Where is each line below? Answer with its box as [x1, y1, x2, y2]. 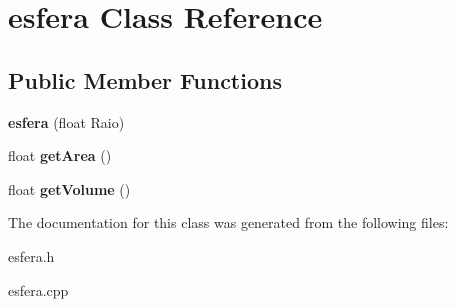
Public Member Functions [8, 64, 282, 95]
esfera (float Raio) [8, 111, 125, 132]
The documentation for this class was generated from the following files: [8, 212, 449, 233]
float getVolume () [8, 178, 131, 199]
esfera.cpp [8, 279, 69, 300]
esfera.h [8, 245, 55, 266]
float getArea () [8, 145, 112, 166]
